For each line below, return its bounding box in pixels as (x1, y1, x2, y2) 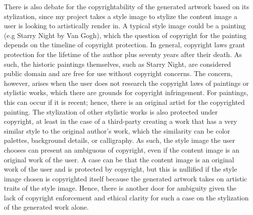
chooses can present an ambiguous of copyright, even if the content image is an (4, 144, 240, 155)
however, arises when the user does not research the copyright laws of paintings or (4, 78, 249, 88)
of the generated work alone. (4, 202, 89, 212)
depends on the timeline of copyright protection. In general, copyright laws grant (4, 39, 245, 50)
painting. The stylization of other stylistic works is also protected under (4, 106, 218, 117)
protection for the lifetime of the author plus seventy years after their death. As (4, 49, 242, 59)
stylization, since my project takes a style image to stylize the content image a (4, 11, 237, 21)
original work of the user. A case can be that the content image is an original (4, 154, 234, 164)
